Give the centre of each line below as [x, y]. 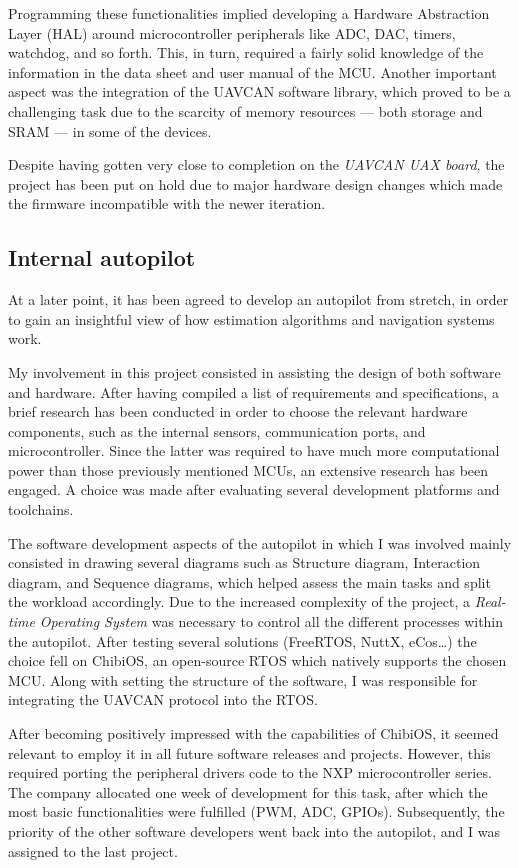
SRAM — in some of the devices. [110, 130]
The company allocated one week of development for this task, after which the [248, 791]
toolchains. [41, 509]
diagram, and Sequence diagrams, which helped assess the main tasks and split [249, 581]
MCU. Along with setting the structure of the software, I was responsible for [243, 679]
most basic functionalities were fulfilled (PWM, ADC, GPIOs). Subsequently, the [256, 811]
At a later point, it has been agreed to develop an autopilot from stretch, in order [258, 299]
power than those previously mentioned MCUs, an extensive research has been [248, 469]
